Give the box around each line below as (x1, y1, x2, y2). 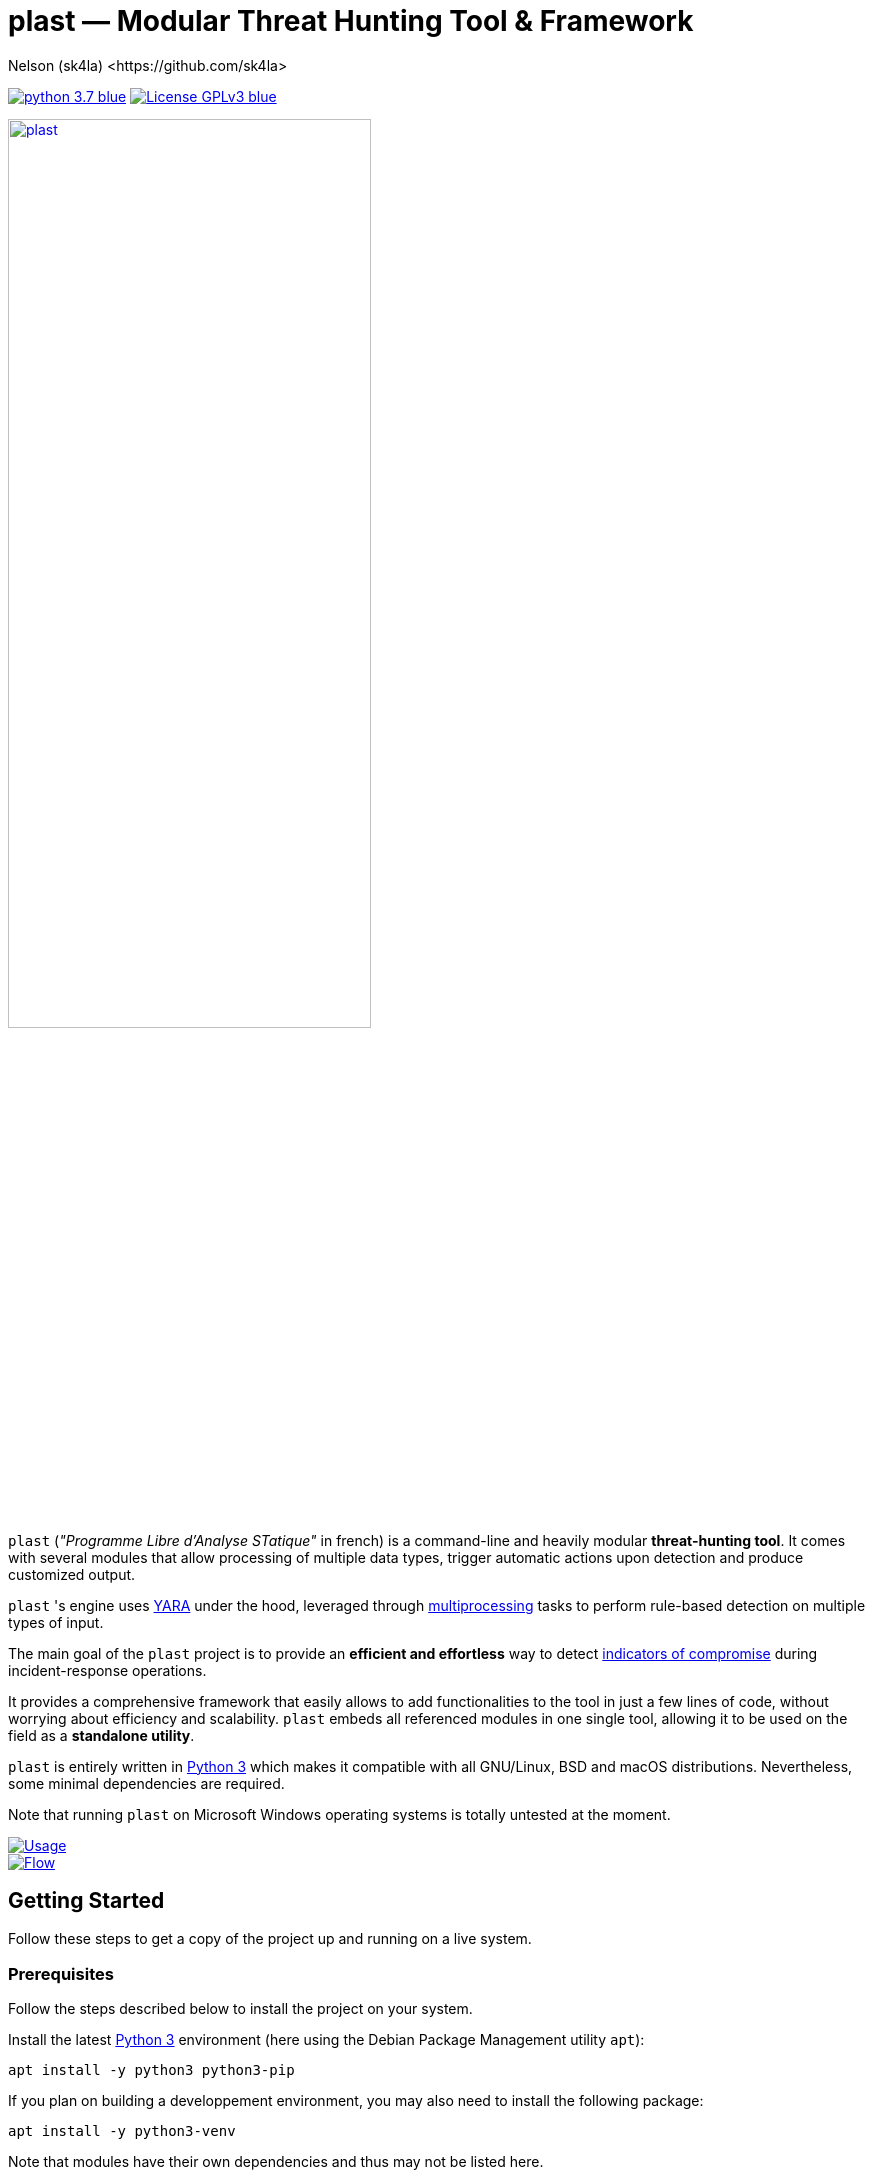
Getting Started (8, 1887, 165, 1913)
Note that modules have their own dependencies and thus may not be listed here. (8, 2153, 544, 2171)
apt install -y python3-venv (8, 2123, 236, 2140)
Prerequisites (8, 1963, 114, 1984)
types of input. (8, 1613, 104, 1631)
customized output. (8, 1565, 136, 1583)
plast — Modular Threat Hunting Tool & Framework (8, 4, 694, 38)
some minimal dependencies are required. (8, 1774, 285, 1792)
